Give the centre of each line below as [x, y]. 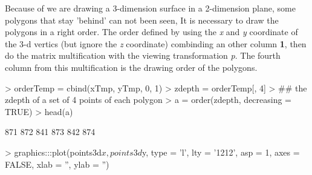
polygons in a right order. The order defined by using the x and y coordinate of [151, 32]
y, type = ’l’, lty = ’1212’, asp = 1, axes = [221, 152]
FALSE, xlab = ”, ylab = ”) [57, 164]
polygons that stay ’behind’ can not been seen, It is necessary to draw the [142, 20]
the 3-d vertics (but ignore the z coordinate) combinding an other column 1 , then [156, 43]
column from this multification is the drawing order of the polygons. [131, 67]
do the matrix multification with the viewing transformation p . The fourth [143, 55]
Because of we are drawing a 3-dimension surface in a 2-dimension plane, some [150, 8]
